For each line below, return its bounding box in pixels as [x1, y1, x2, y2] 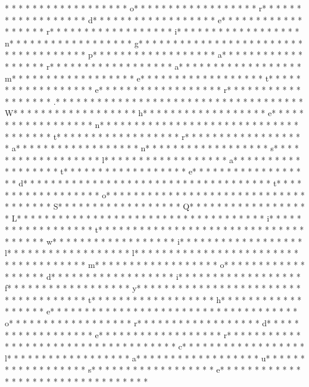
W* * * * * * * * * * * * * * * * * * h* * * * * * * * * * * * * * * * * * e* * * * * [5, 107, 304, 119]
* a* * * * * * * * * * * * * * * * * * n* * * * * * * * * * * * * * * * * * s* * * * [5, 142, 299, 154]
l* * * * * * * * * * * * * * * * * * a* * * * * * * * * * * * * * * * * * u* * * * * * [5, 351, 305, 364]
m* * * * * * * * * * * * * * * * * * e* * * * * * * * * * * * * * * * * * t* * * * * [5, 71, 301, 84]
